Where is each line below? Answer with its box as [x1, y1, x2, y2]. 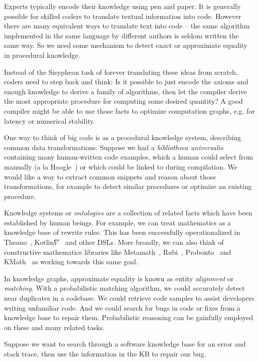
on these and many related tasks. [4, 322, 105, 332]
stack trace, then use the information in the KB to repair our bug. [4, 349, 206, 359]
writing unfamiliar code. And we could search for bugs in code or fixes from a [4, 302, 241, 313]
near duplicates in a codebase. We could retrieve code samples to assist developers [4, 293, 255, 303]
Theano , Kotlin [4, 237, 54, 247]
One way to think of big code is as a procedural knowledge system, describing [4, 132, 241, 143]
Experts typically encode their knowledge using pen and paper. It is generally [4, 1, 241, 11]
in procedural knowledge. [4, 49, 80, 60]
